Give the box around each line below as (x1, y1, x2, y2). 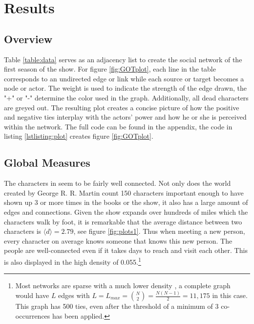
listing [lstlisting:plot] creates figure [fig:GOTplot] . (4, 131, 153, 141)
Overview (4, 31, 53, 46)
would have (15, 290, 49, 300)
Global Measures (4, 155, 90, 170)
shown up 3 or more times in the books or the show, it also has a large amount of (4, 197, 248, 207)
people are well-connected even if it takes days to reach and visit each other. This (4, 245, 248, 255)
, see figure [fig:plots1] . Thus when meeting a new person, (73, 226, 245, 236)
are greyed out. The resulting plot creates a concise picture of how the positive (4, 102, 239, 112)
